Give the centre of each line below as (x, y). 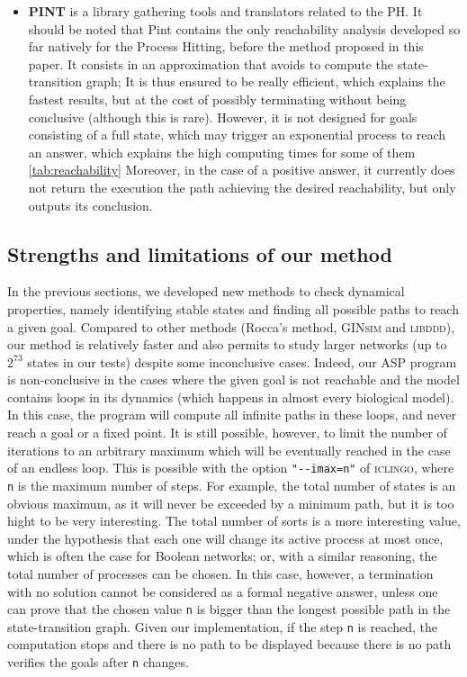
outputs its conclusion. (90, 205)
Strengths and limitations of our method (200, 253)
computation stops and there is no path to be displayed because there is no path (229, 644)
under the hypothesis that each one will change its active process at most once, (225, 538)
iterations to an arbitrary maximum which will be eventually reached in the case (229, 450)
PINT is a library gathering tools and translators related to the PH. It (225, 11)
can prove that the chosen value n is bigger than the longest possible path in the (229, 609)
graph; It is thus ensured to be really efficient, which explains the (265, 81)
